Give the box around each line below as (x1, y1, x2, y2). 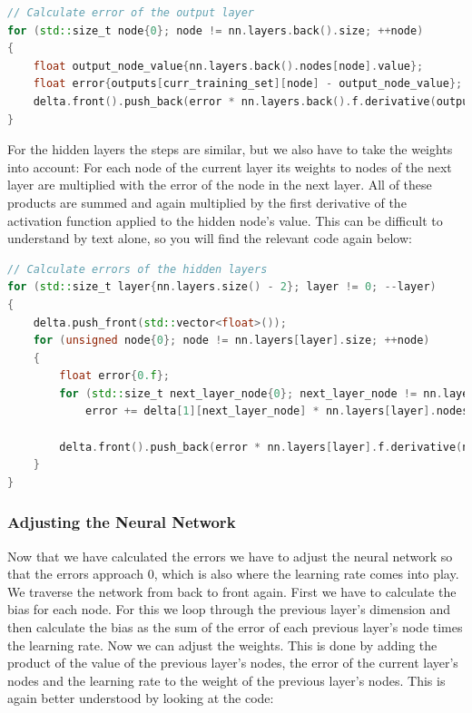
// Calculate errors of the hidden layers (7, 262, 268, 276)
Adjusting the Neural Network (7, 511, 236, 533)
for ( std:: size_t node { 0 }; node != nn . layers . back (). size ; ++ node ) (7, 24, 424, 37)
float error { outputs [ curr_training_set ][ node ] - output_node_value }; (33, 77, 463, 91)
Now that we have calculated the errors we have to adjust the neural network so (7, 546, 453, 565)
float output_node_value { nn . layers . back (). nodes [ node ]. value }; (33, 59, 424, 73)
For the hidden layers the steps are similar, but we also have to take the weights (7, 140, 453, 159)
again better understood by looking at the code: (7, 689, 274, 708)
